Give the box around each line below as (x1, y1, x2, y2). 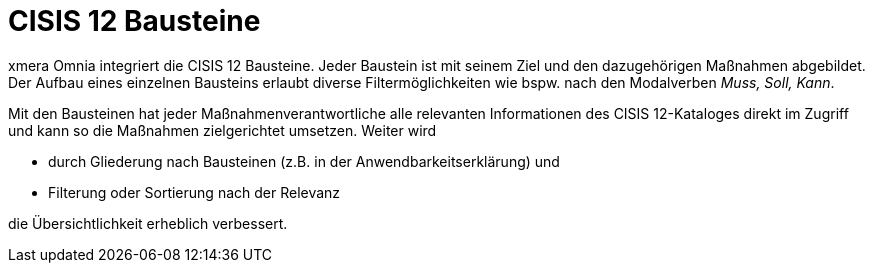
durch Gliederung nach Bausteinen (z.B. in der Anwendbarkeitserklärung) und (48, 152, 560, 170)
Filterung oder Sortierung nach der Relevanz (48, 183, 341, 201)
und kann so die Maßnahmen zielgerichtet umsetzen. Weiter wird (8, 121, 437, 139)
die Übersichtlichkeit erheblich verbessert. (8, 214, 288, 232)
